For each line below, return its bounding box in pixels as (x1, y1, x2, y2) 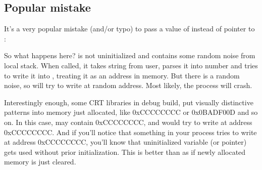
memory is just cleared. (4, 156, 76, 167)
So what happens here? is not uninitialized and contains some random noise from (4, 50, 255, 61)
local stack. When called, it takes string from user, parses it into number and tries (4, 60, 258, 70)
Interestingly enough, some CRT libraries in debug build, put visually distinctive (4, 97, 253, 107)
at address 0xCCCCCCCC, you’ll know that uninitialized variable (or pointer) (4, 137, 247, 147)
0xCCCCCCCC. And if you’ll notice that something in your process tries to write (4, 126, 257, 137)
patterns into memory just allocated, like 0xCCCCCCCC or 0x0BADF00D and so (4, 107, 258, 117)
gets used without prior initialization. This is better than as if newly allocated (4, 146, 246, 157)
